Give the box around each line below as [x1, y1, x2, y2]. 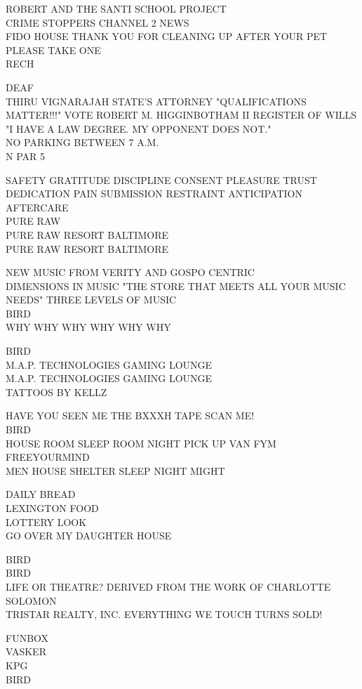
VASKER [6, 644, 46, 659]
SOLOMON [6, 593, 57, 608]
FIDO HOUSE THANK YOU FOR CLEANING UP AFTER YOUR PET [6, 29, 328, 44]
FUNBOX [6, 630, 49, 645]
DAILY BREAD [6, 487, 76, 501]
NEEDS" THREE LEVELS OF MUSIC [6, 292, 177, 307]
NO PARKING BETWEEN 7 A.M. [6, 135, 159, 150]
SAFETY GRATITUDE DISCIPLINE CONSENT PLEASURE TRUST [6, 172, 317, 187]
